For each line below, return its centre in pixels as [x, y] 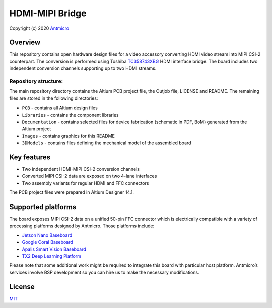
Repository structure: [36, 81]
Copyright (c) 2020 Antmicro [39, 28]
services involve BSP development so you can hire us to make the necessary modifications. [104, 272]
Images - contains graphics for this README [69, 136]
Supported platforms [43, 207]
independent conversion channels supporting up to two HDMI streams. [83, 68]
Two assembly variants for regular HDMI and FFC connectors [85, 183]
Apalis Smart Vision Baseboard [54, 249]
